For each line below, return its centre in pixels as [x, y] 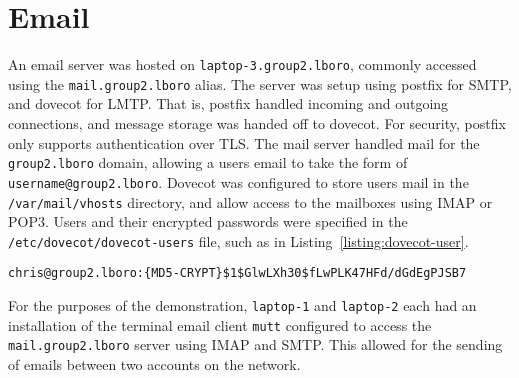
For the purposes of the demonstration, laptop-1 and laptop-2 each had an [242, 305]
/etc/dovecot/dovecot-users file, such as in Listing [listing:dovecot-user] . [238, 240]
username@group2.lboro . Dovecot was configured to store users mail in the [238, 181]
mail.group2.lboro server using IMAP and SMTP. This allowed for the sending [255, 344]
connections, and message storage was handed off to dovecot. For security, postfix [257, 123]
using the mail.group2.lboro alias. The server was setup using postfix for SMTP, [260, 83]
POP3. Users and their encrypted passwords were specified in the [208, 221]
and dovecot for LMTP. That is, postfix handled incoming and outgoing [228, 103]
